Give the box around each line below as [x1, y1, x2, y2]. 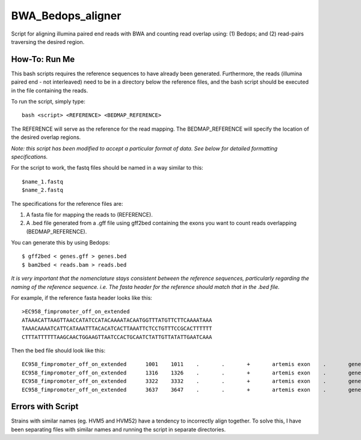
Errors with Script [11, 401, 79, 412]
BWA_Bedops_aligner [11, 9, 122, 22]
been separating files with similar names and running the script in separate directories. [11, 426, 226, 433]
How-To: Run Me [11, 54, 75, 64]
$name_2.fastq [22, 187, 63, 194]
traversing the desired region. [11, 38, 85, 45]
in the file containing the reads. [11, 87, 88, 94]
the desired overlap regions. [11, 134, 81, 141]
